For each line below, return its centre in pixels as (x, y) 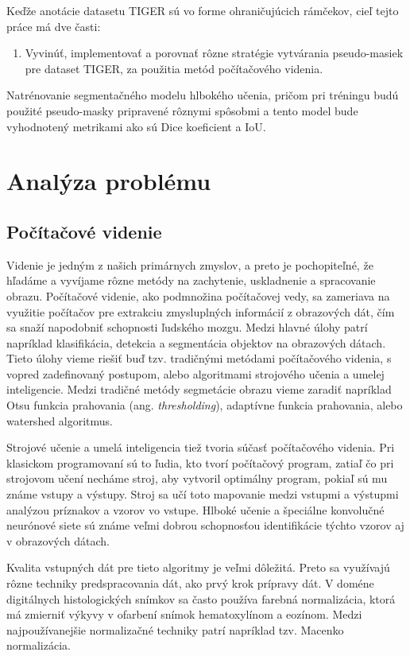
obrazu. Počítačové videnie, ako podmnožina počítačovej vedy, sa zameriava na (198, 295)
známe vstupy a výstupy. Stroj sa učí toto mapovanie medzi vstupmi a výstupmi (203, 494)
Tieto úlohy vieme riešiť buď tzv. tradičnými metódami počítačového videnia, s (199, 358)
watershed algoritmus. (60, 420)
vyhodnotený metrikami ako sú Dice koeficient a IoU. (136, 126)
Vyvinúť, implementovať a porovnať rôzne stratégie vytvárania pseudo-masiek (214, 53)
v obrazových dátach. (58, 540)
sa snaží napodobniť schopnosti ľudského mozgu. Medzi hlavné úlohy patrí (187, 327)
